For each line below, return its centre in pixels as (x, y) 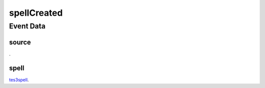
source (20, 42)
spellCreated (36, 13)
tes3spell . (19, 80)
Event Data (27, 26)
